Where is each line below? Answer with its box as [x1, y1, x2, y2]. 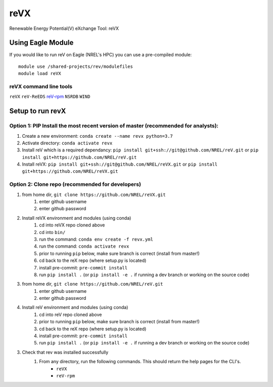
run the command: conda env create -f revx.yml [39, 236, 154, 242]
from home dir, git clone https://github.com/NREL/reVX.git [22, 191, 166, 198]
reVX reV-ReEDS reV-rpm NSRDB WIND [9, 94, 90, 100]
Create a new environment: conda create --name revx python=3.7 [22, 133, 173, 139]
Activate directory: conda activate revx [22, 140, 113, 146]
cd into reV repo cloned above [39, 312, 102, 318]
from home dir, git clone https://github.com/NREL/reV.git [22, 281, 163, 287]
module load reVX [18, 71, 61, 76]
